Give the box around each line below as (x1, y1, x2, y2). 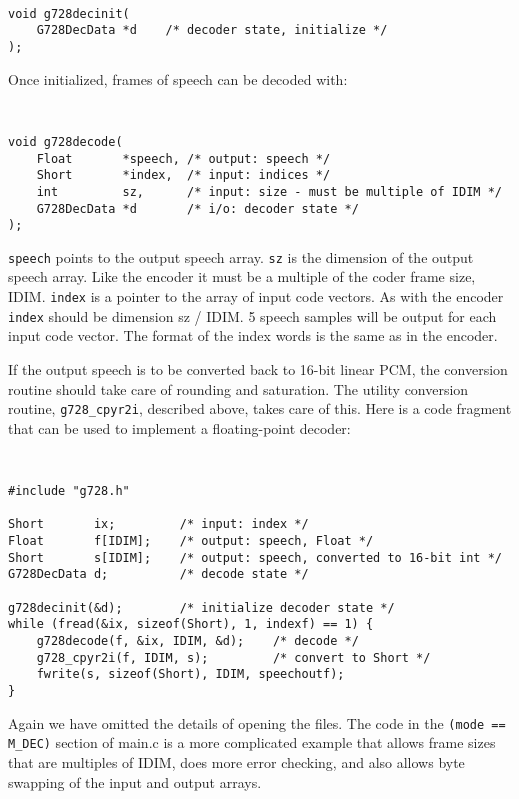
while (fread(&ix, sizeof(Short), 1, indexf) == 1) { (8, 617, 374, 632)
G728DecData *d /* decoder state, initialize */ (36, 23, 388, 38)
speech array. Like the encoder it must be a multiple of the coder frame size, (8, 266, 476, 287)
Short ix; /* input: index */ (8, 517, 309, 532)
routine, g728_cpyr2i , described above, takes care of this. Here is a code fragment (8, 398, 512, 419)
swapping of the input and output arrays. (8, 771, 262, 792)
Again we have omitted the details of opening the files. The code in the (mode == (8, 712, 506, 733)
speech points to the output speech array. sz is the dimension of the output (8, 246, 474, 267)
